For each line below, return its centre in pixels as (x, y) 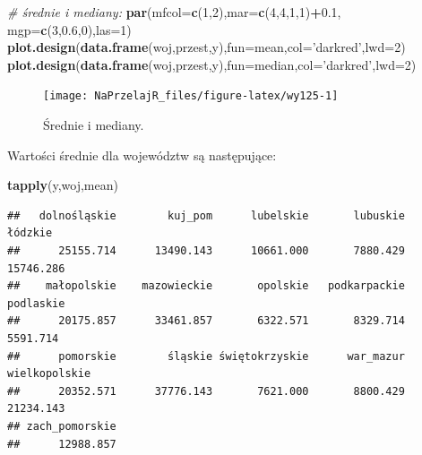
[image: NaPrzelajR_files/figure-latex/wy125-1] (191, 96)
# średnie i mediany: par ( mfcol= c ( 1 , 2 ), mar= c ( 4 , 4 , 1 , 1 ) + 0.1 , (174, 12)
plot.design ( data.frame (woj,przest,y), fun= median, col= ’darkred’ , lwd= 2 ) (212, 64)
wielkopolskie (49, 374)
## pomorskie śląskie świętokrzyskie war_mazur (206, 356)
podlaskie (36, 303)
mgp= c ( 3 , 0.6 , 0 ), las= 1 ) (69, 29)
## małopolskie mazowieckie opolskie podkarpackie (206, 286)
